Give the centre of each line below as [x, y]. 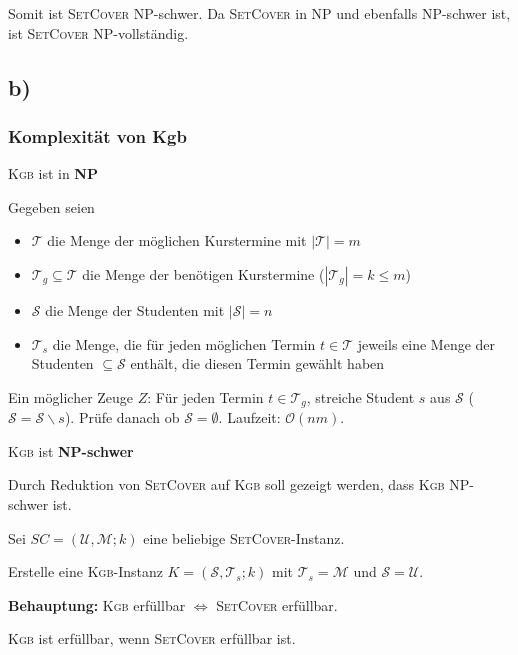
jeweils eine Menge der [426, 343]
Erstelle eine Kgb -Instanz [85, 571]
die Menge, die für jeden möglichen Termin [184, 343]
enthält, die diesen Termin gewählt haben [257, 363]
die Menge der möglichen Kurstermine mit [177, 240]
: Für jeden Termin [205, 396]
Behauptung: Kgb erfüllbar [97, 604]
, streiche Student [360, 396]
